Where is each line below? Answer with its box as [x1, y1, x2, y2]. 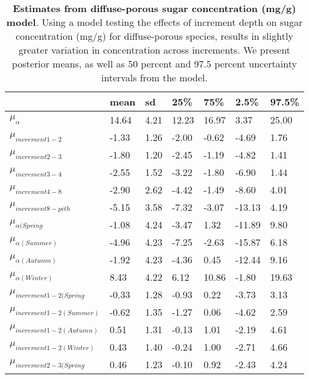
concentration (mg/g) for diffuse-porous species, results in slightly [15, 29, 293, 43]
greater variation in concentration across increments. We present [18, 43, 291, 57]
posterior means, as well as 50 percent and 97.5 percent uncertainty [11, 57, 297, 70]
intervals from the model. [101, 70, 208, 84]
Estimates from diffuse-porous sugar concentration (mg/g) [13, 1, 296, 15]
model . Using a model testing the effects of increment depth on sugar [6, 15, 303, 29]
